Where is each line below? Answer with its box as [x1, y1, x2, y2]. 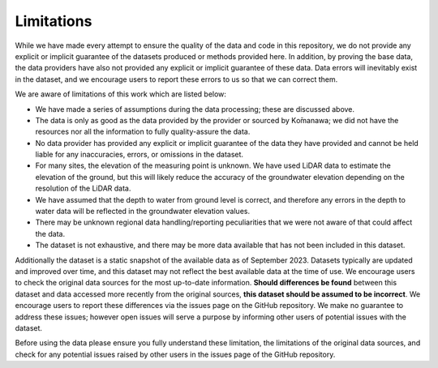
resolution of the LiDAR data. [35, 183, 131, 194]
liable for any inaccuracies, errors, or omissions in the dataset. [35, 150, 243, 160]
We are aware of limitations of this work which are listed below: [15, 89, 227, 99]
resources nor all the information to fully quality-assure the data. [35, 126, 251, 137]
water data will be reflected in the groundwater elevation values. [35, 207, 251, 216]
